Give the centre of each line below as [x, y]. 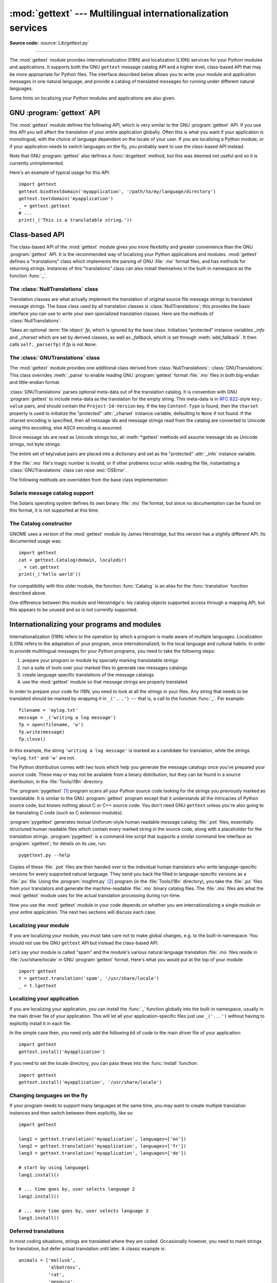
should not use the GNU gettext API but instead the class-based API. [84, 943]
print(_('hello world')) [50, 574]
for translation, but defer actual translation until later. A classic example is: [88, 1248]
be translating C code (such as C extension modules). [66, 812]
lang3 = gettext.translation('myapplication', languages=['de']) [103, 1153]
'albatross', [64, 1267]
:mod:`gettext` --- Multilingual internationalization [119, 13]
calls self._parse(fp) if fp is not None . [53, 344]
